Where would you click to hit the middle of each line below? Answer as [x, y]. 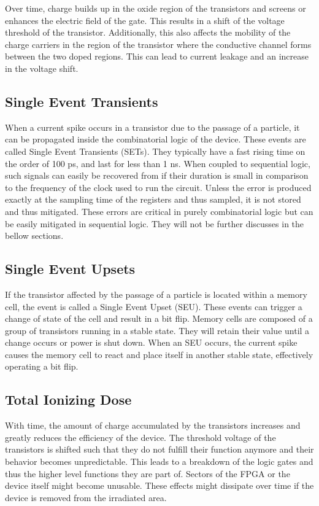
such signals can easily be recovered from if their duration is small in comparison [157, 175]
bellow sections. [34, 235]
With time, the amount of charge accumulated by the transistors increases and [153, 425]
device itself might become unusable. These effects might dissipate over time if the [159, 485]
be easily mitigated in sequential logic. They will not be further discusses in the [155, 223]
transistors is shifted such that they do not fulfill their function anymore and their [159, 449]
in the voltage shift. [42, 68]
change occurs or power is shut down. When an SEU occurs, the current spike [151, 342]
